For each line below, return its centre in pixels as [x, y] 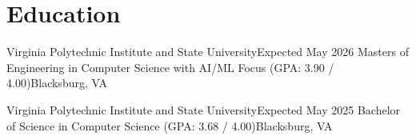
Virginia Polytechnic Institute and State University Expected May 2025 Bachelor [204, 109]
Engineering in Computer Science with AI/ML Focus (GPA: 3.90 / [170, 67]
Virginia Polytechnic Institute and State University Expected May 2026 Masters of [208, 52]
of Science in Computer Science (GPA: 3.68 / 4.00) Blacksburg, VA [170, 125]
